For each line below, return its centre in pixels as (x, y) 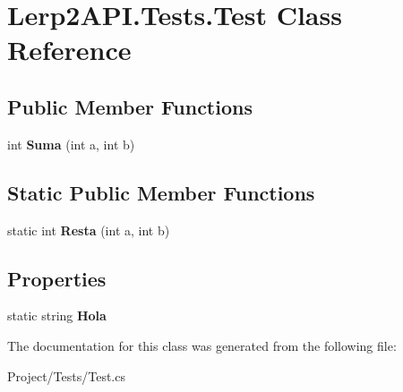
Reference (69, 50)
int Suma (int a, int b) (71, 144)
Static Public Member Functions (161, 192)
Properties (57, 278)
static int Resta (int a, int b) (89, 230)
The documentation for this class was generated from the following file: (202, 345)
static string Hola (57, 315)
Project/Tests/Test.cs (66, 375)
